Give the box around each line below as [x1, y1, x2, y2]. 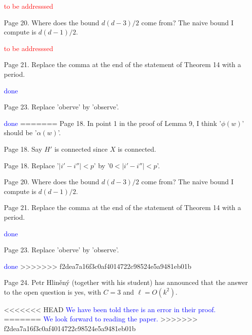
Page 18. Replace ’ [4, 160, 59, 170]
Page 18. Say [4, 143, 42, 154]
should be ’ [4, 127, 37, 138]
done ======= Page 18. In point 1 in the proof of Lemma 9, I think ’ [4, 118, 221, 128]
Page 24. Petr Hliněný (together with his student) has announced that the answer [4, 277, 248, 287]
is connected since [54, 143, 108, 154]
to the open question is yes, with [4, 286, 101, 297]
